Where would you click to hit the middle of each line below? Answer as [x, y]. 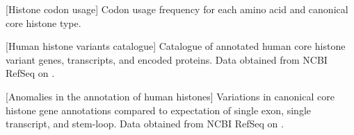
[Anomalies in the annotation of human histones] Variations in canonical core [170, 96]
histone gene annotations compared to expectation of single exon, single [159, 110]
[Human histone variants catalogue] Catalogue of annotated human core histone [176, 46]
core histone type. [43, 22]
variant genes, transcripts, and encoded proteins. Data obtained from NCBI [167, 59]
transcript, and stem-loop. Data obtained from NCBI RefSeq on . [145, 124]
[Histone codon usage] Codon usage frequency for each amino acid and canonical [177, 9]
